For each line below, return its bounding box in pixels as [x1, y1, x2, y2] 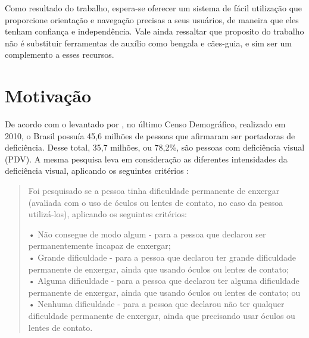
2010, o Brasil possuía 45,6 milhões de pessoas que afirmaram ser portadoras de [5, 129, 295, 142]
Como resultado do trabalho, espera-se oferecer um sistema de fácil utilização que [5, 2, 302, 14]
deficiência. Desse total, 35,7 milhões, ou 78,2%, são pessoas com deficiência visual [5, 141, 305, 154]
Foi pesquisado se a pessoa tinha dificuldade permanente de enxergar [28, 184, 280, 197]
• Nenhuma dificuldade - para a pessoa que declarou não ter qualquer [28, 298, 285, 310]
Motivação [5, 83, 92, 108]
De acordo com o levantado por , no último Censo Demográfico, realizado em [5, 118, 286, 130]
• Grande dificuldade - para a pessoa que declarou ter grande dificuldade [28, 251, 296, 264]
